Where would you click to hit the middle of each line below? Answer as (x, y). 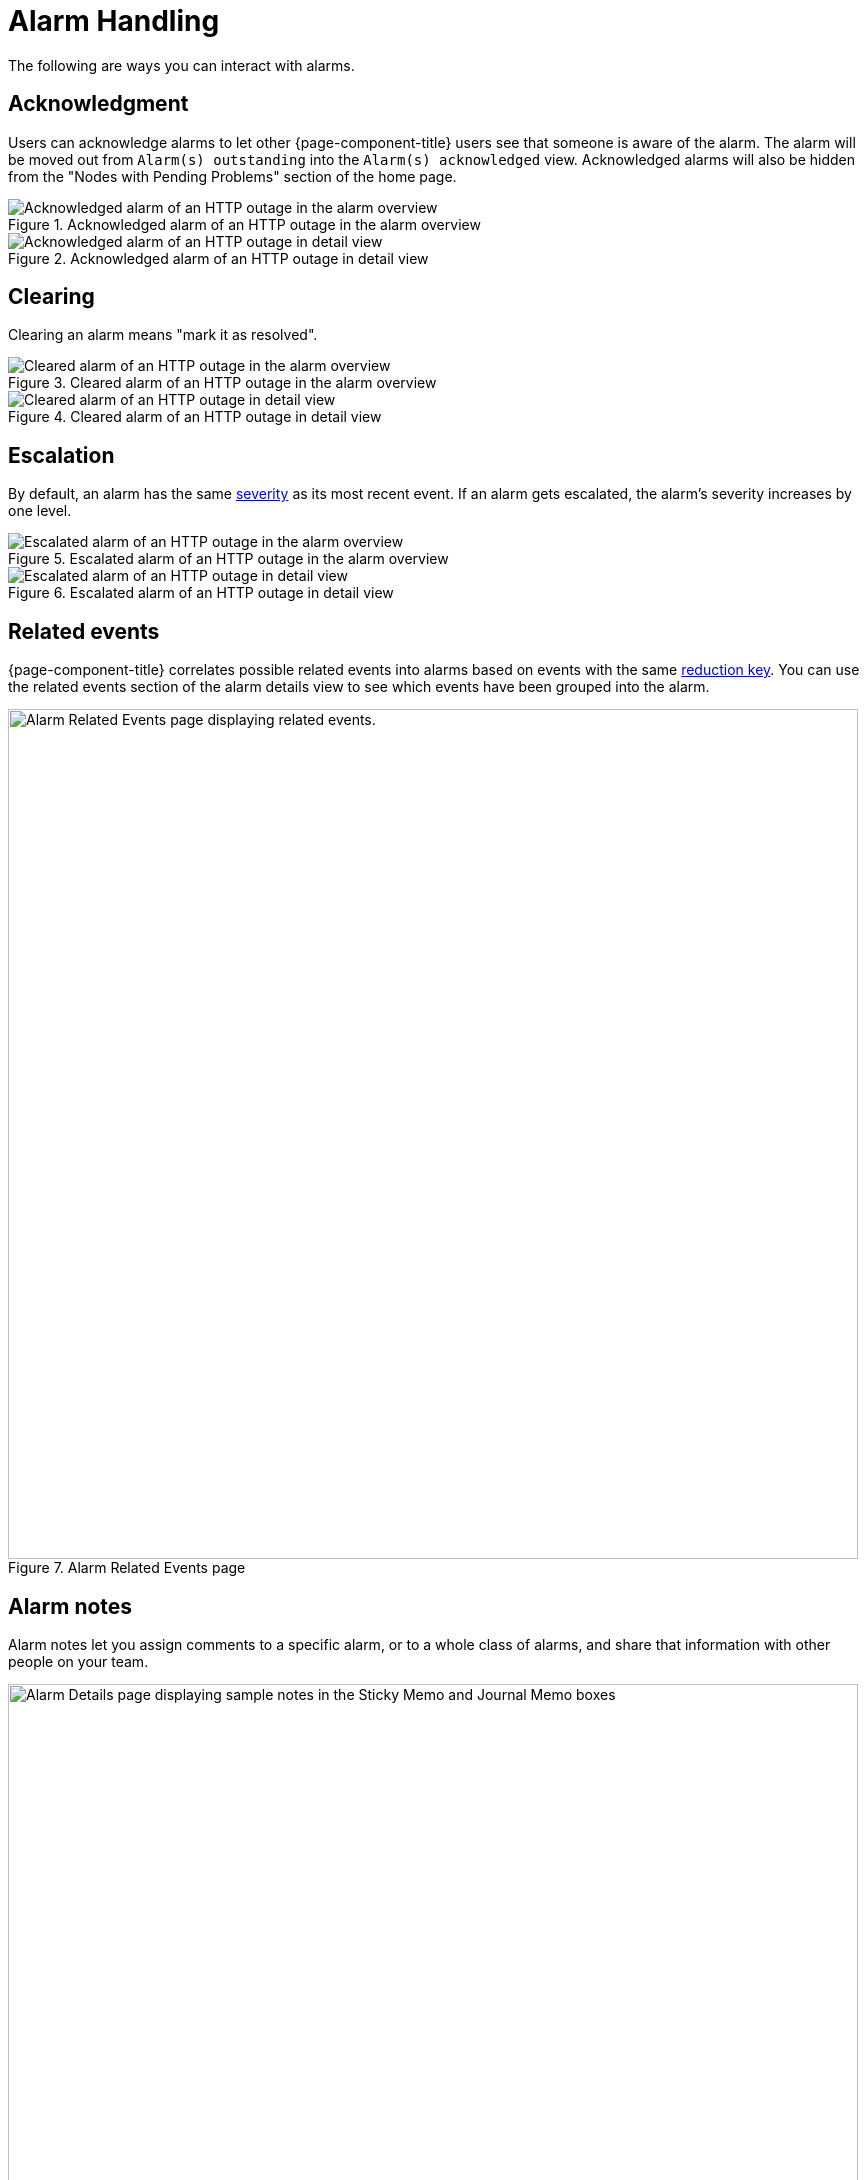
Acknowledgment (98, 104)
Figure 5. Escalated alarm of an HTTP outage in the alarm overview (228, 559)
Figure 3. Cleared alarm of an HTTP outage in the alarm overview (222, 383)
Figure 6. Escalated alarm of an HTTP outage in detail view (201, 593)
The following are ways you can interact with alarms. (181, 65)
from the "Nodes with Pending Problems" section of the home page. (232, 176)
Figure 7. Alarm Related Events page (127, 1568)
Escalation (61, 455)
